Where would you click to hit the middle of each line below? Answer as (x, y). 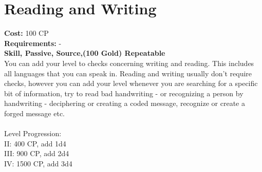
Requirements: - (33, 43)
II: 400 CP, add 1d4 (35, 143)
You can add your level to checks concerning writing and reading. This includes (129, 63)
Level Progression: (33, 133)
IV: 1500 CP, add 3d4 (38, 163)
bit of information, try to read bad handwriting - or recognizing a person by (124, 93)
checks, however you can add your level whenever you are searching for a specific (131, 83)
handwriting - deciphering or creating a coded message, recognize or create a (125, 103)
